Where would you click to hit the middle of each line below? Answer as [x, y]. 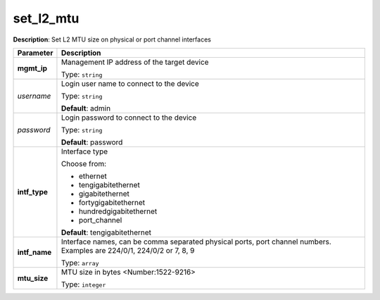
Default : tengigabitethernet [106, 232]
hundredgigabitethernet [118, 211]
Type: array [80, 263]
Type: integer [83, 284]
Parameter [35, 53]
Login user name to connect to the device [130, 83]
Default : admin [86, 108]
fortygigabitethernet [112, 202]
